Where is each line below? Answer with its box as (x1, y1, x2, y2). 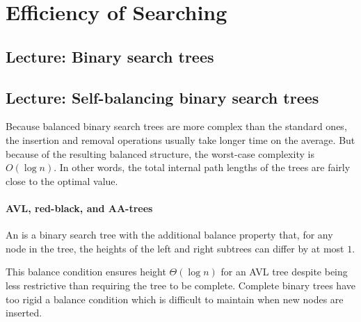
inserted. (6, 305, 42, 320)
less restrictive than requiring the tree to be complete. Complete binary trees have (6, 277, 355, 292)
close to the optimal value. (6, 173, 118, 188)
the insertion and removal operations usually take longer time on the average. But (6, 132, 355, 147)
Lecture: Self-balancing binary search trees (6, 86, 319, 108)
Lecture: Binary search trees (6, 45, 214, 67)
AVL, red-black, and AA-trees (6, 200, 153, 215)
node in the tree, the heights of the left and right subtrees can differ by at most (6, 241, 344, 255)
